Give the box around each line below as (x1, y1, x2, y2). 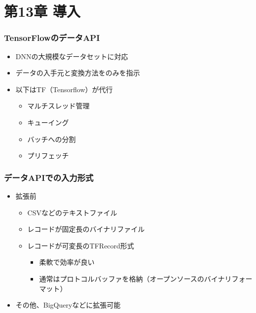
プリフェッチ (27, 150, 69, 161)
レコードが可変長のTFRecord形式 (27, 240, 134, 250)
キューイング (27, 117, 69, 127)
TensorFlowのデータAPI (4, 32, 100, 44)
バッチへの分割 (27, 134, 76, 144)
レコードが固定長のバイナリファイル (27, 224, 145, 234)
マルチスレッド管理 (27, 101, 90, 111)
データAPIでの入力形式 (4, 171, 94, 183)
